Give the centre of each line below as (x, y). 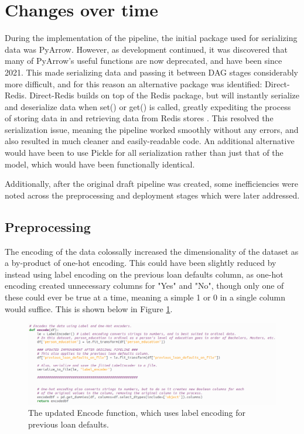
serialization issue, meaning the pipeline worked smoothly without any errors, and (152, 129)
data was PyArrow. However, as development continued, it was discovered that (146, 49)
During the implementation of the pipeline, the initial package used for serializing (151, 38)
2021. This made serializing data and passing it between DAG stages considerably (151, 72)
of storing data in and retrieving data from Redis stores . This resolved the (139, 118)
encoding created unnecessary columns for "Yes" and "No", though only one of (144, 286)
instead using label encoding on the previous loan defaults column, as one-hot (144, 274)
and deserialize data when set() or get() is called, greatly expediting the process (148, 106)
